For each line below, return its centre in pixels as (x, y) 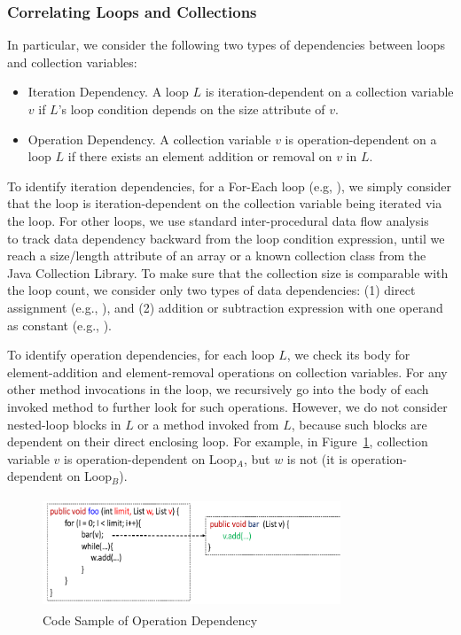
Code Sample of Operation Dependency (150, 620)
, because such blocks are (359, 424)
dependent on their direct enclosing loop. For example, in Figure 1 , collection (218, 441)
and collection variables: (72, 62)
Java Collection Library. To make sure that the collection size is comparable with (228, 272)
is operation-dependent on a (361, 139)
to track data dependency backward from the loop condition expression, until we (226, 238)
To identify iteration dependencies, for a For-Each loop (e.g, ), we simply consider (229, 186)
